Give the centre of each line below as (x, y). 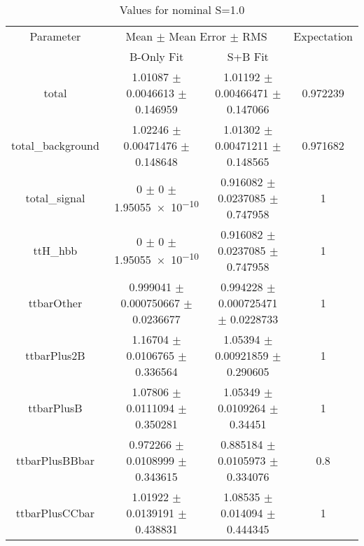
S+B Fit (248, 56)
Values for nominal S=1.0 (182, 9)
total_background (55, 145)
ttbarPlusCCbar (55, 513)
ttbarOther (55, 303)
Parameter (55, 36)
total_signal (55, 198)
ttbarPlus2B (55, 355)
